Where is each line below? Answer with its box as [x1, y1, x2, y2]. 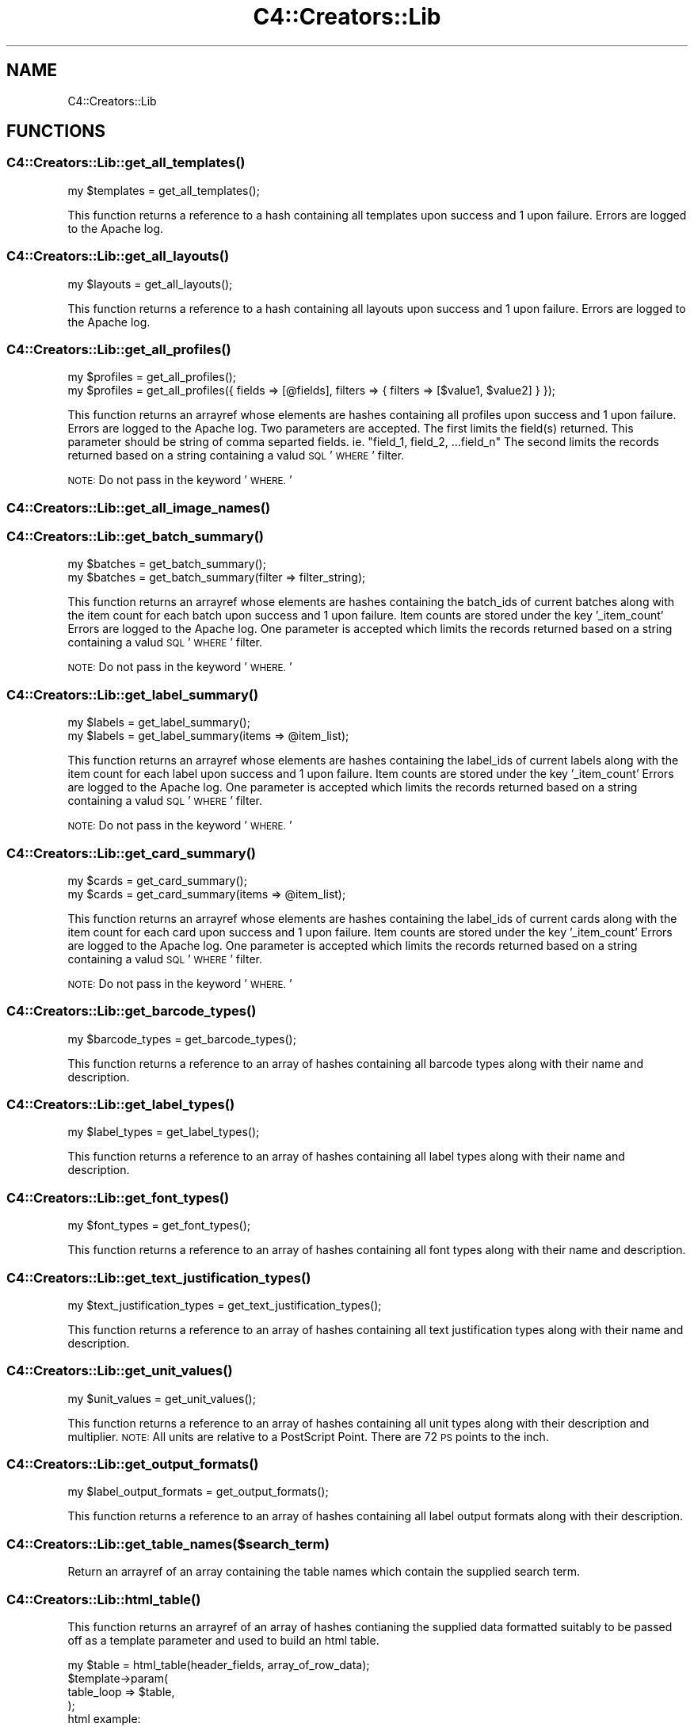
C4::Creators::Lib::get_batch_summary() [6, 528, 265, 545]
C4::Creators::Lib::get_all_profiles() [6, 341, 231, 357]
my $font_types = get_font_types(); [67, 1218, 251, 1233]
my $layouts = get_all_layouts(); [67, 276, 233, 291]
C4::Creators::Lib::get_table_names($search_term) [6, 1535, 330, 1552]
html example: [67, 1711, 141, 1725]
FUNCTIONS [6, 121, 106, 142]
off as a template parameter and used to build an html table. [67, 1633, 379, 1647]
